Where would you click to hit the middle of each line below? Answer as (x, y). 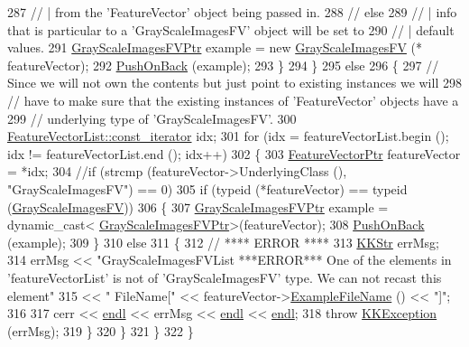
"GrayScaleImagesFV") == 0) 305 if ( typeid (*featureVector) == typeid (207, 188)
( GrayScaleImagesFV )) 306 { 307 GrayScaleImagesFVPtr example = (198, 206)
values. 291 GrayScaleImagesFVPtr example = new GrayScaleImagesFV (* (215, 47)
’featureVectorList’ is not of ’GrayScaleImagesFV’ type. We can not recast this (225, 277)
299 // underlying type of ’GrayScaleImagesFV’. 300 (152, 118)
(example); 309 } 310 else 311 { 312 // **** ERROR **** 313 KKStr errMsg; (223, 242)
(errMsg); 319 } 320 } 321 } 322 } (101, 330)
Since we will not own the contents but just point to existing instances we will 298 (234, 83)
